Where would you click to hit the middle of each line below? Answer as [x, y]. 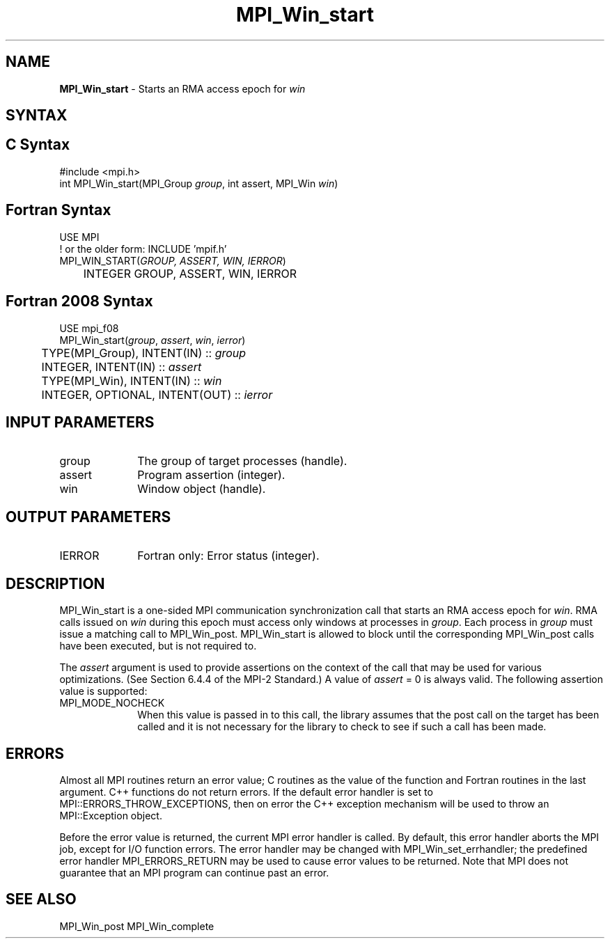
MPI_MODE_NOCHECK [112, 703]
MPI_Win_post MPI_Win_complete [137, 926]
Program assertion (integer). [211, 475]
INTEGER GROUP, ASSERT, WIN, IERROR [190, 273]
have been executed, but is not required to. [158, 646]
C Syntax [38, 145]
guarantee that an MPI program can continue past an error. [194, 872]
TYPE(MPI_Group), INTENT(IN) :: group [144, 353]
